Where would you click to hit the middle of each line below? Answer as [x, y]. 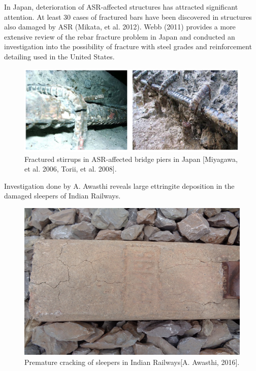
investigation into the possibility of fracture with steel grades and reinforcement [128, 46]
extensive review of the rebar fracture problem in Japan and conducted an [120, 36]
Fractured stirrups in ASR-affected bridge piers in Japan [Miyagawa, [131, 159]
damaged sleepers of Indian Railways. [62, 196]
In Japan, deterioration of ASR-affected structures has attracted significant [121, 7]
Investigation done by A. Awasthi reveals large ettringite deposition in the [119, 185]
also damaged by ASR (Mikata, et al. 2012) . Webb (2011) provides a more [120, 27]
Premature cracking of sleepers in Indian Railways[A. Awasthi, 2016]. [132, 362]
